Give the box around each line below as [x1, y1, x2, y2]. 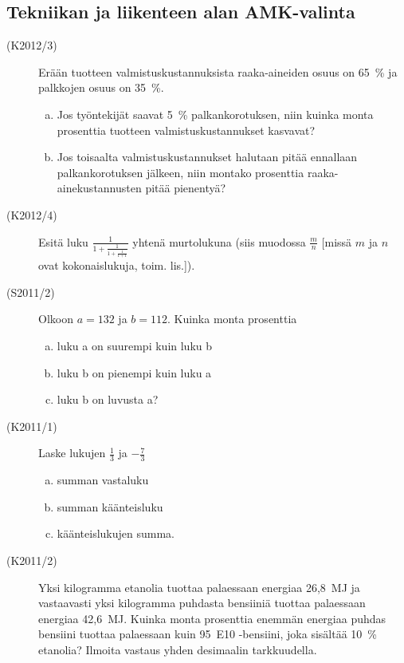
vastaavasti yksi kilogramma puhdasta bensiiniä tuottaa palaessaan [38, 594, 366, 611]
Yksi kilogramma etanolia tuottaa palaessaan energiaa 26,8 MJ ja [38, 578, 360, 595]
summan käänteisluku [57, 498, 163, 515]
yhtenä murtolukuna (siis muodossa [132, 233, 306, 250]
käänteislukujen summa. [57, 525, 175, 542]
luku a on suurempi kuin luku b [57, 337, 213, 354]
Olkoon [38, 310, 73, 327]
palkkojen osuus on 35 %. [38, 79, 164, 96]
